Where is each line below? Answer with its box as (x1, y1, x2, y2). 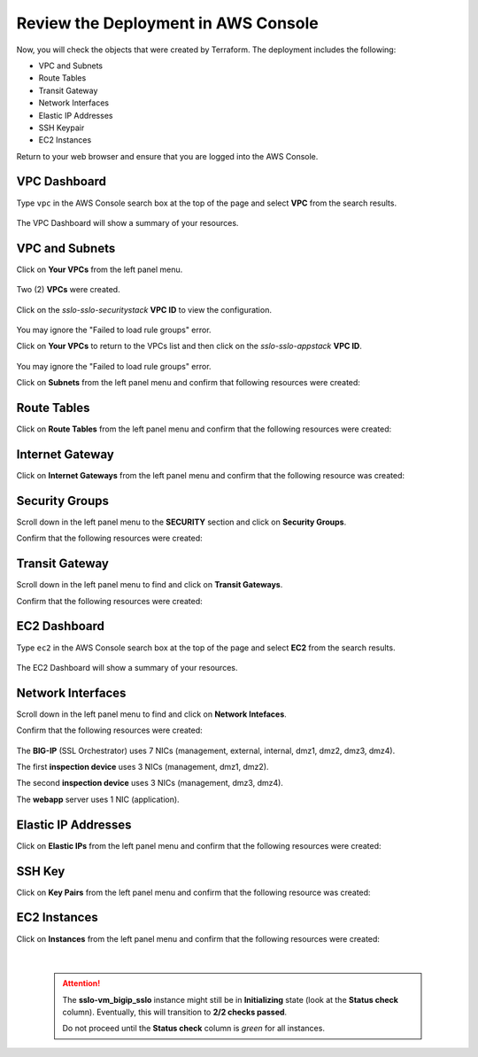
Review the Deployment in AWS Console (16, 13, 319, 33)
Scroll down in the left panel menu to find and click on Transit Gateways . (16, 579, 283, 590)
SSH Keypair (38, 122, 85, 133)
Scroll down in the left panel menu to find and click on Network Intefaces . (16, 709, 287, 719)
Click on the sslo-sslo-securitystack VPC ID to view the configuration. (16, 304, 272, 315)
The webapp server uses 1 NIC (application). (16, 794, 181, 804)
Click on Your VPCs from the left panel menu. (16, 264, 183, 275)
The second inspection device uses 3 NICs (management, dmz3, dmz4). (16, 778, 283, 789)
